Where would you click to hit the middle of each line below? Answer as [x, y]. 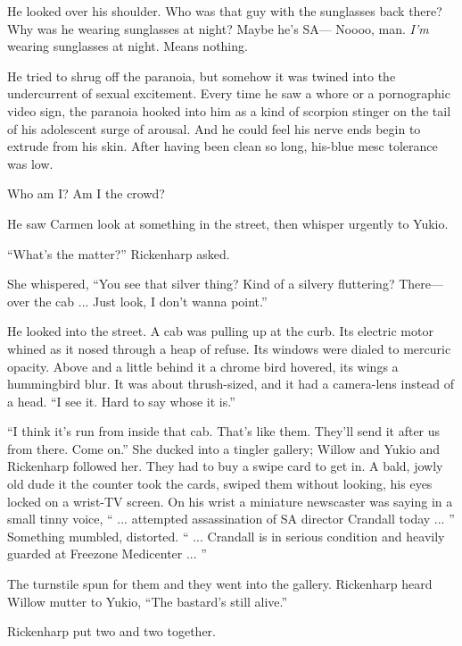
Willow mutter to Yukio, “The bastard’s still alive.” [148, 601]
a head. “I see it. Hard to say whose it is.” [121, 401]
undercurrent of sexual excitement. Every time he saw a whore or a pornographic [229, 93]
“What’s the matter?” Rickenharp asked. [119, 253]
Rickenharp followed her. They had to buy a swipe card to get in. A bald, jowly [225, 466]
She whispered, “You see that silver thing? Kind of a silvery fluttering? [201, 284]
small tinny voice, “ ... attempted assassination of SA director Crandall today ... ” [231, 519]
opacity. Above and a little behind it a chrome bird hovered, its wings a [203, 366]
